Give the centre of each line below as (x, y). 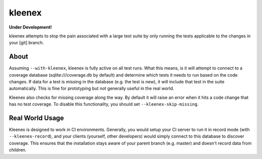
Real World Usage (36, 118)
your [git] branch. (26, 43)
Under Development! (30, 27)
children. (18, 150)
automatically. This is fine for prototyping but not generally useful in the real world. (91, 88)
